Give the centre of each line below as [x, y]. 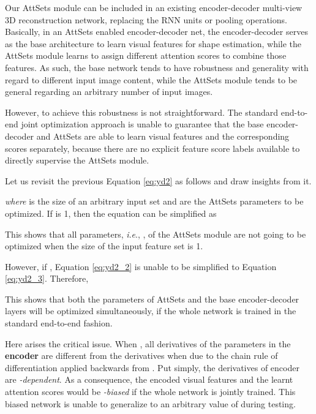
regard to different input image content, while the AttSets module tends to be [151, 79]
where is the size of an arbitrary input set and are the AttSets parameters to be [154, 201]
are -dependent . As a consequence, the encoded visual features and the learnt [149, 379]
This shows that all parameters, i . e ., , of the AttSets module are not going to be [156, 234]
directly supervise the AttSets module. [77, 160]
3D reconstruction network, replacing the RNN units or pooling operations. [146, 19]
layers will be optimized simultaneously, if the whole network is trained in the [151, 311]
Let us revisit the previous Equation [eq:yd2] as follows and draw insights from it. [158, 180]
